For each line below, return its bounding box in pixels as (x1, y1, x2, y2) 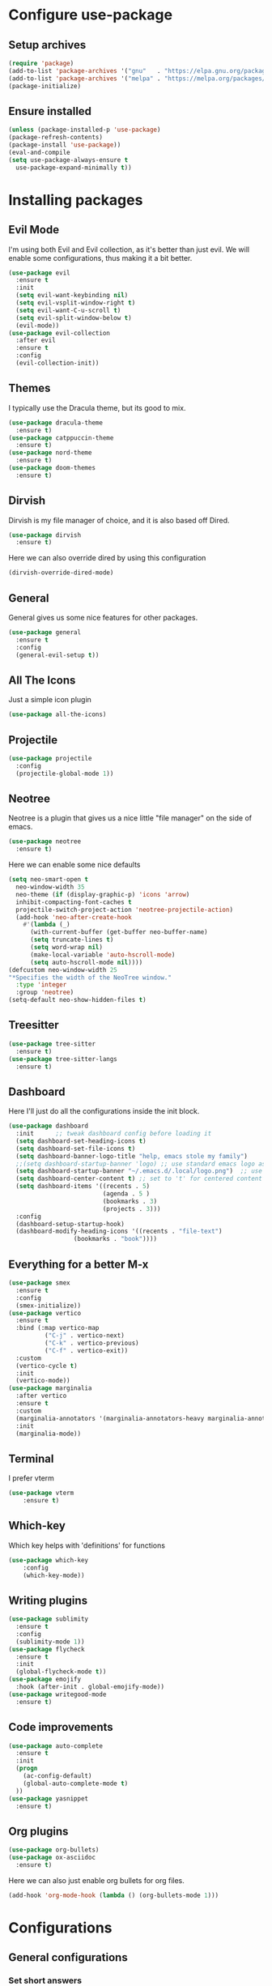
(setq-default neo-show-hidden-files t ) (8, 996, 147, 1004)
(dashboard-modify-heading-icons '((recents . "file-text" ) (15, 1227, 223, 1236)
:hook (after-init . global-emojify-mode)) (15, 1683, 164, 1691)
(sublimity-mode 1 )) (15, 1638, 85, 1646)
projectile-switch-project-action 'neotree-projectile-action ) (15, 906, 233, 914)
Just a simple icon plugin (8, 695, 91, 705)
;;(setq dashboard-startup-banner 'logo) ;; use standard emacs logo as (15, 1160, 266, 1168)
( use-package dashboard (8, 1122, 89, 1131)
